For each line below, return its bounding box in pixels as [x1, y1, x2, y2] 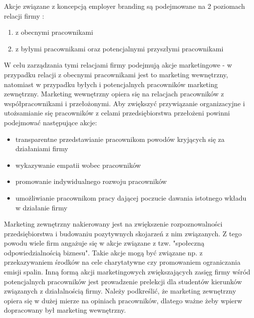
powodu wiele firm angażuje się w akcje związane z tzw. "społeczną [4, 238, 205, 248]
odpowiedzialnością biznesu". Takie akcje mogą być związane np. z [4, 247, 203, 257]
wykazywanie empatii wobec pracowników [15, 159, 141, 170]
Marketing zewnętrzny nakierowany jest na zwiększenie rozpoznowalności [4, 219, 223, 229]
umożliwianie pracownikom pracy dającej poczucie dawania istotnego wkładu [15, 192, 247, 203]
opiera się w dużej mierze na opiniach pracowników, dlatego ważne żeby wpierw [4, 295, 242, 305]
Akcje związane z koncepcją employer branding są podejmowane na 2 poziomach [4, 1, 245, 11]
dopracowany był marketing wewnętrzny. [4, 305, 126, 315]
